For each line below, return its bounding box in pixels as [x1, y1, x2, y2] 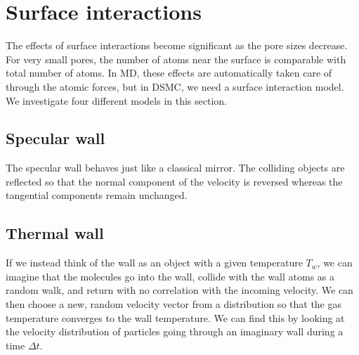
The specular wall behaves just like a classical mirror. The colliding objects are [6, 160, 345, 175]
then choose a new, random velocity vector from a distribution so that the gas [6, 297, 342, 311]
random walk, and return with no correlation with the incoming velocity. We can [6, 283, 353, 297]
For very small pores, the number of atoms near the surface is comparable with [6, 51, 346, 66]
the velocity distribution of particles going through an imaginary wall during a [6, 324, 344, 339]
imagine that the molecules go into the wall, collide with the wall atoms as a [6, 269, 335, 283]
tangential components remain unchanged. [6, 188, 188, 202]
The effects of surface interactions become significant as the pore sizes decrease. [6, 38, 348, 53]
